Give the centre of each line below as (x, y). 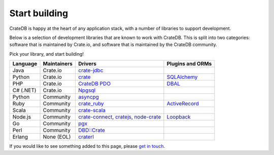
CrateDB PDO (95, 84)
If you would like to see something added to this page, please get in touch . (87, 146)
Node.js (22, 117)
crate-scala (92, 110)
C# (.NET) (24, 90)
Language (25, 64)
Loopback (179, 117)
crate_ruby (91, 104)
